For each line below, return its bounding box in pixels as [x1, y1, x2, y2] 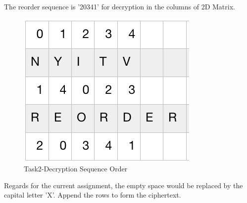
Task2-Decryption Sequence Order [24, 163, 128, 174]
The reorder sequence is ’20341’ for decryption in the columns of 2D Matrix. [4, 1, 235, 11]
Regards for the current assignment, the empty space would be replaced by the [4, 180, 243, 190]
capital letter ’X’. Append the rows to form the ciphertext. [4, 190, 181, 200]
